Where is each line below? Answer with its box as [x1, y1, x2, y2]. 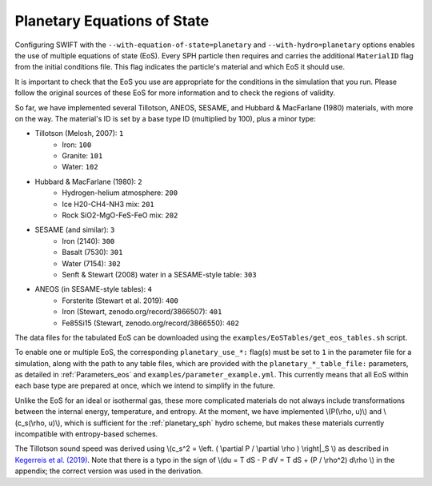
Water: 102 [62, 162, 99, 172]
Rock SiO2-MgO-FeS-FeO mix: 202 [62, 210, 178, 220]
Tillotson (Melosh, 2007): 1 [34, 129, 124, 138]
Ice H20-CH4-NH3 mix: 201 [62, 199, 155, 209]
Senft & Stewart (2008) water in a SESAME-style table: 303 [62, 269, 257, 279]
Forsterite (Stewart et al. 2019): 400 [62, 296, 179, 305]
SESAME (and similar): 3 [34, 225, 115, 235]
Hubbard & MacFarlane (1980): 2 [34, 177, 143, 186]
